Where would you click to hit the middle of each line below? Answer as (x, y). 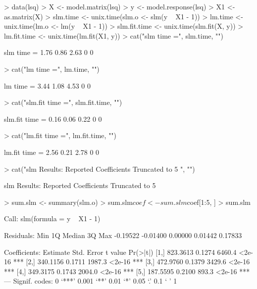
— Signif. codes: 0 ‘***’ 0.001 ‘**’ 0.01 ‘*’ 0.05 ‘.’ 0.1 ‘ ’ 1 (91, 281)
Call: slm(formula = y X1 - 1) (52, 218)
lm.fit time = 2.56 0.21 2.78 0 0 (52, 152)
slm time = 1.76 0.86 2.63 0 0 (49, 52)
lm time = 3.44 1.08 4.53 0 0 (47, 85)
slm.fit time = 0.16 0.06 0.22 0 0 (53, 119)
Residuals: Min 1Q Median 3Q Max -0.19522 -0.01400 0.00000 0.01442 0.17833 (123, 235)
